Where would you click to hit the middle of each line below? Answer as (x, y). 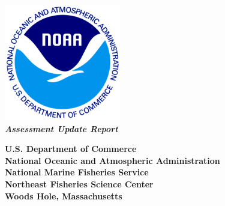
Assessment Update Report (61, 128)
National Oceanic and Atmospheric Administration (112, 160)
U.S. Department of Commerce (71, 149)
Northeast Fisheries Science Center (79, 183)
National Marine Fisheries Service (77, 172)
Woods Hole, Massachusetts (64, 195)
